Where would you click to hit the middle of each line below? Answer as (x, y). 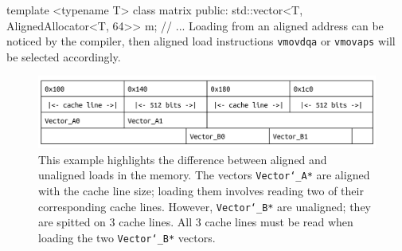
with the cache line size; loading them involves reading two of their (201, 190)
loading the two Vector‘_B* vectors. (127, 237)
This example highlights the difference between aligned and (183, 159)
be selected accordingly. (64, 56)
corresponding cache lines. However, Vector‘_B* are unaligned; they (205, 206)
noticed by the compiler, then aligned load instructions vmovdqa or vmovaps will (201, 41)
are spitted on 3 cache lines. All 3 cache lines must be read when (196, 222)
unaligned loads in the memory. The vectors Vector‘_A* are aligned (204, 175)
